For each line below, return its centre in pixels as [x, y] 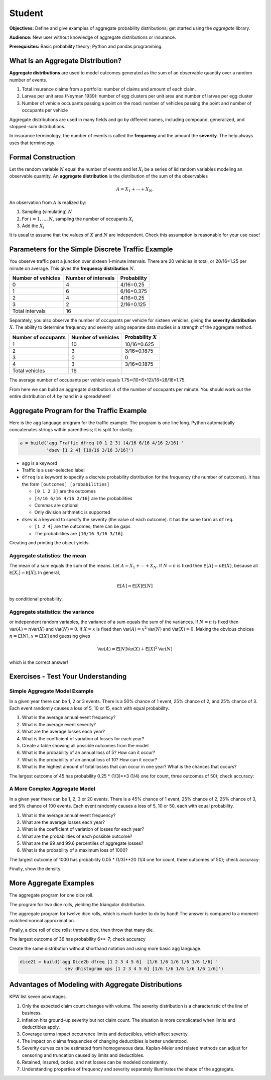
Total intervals [29, 311]
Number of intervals [90, 278]
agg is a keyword [40, 463]
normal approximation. [52, 921]
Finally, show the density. [35, 869]
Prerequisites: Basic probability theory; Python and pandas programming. [86, 46]
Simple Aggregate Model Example [51, 691]
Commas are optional [56, 505]
